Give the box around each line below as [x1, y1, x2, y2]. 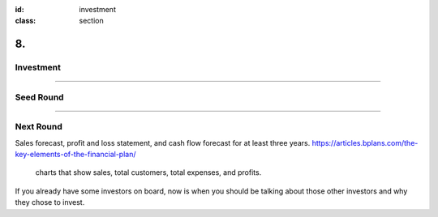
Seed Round [15, 91, 64, 103]
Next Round [15, 121, 62, 133]
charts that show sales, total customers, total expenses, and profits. [35, 168, 262, 177]
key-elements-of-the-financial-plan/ [15, 150, 136, 160]
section [79, 16, 105, 26]
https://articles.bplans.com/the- [311, 138, 419, 147]
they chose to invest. [15, 198, 85, 207]
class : [15, 16, 36, 26]
